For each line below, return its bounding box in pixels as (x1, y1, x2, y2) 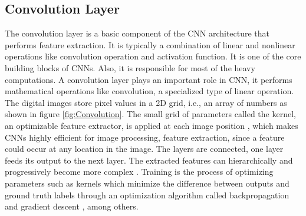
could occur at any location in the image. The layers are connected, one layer (5, 142, 284, 155)
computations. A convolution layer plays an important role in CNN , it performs (5, 73, 292, 85)
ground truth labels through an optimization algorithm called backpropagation (5, 188, 289, 201)
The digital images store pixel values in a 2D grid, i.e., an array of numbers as (5, 96, 287, 108)
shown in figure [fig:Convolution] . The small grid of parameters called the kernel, (5, 108, 296, 120)
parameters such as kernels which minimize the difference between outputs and (5, 177, 289, 189)
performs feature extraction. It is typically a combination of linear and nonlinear (5, 38, 295, 51)
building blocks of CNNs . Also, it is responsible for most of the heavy (5, 61, 255, 74)
